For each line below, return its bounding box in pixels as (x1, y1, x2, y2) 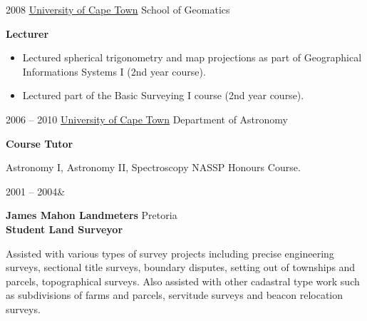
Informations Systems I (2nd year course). (22, 63, 206, 78)
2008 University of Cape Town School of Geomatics (6, 2, 230, 16)
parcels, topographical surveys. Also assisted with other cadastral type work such (6, 273, 360, 288)
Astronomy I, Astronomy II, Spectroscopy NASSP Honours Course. (6, 160, 301, 175)
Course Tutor (6, 136, 73, 151)
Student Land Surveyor (6, 221, 123, 236)
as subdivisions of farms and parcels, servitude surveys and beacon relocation (6, 287, 343, 302)
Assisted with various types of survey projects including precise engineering (6, 245, 334, 260)
